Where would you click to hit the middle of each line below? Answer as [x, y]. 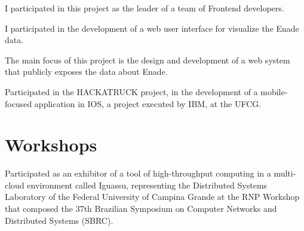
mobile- [274, 91]
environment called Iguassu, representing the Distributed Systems [147, 185]
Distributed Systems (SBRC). [59, 220]
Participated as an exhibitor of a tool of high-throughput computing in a [138, 173]
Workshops [51, 145]
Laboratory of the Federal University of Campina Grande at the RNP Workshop [152, 197]
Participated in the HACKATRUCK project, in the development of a [131, 91]
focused [19, 103]
